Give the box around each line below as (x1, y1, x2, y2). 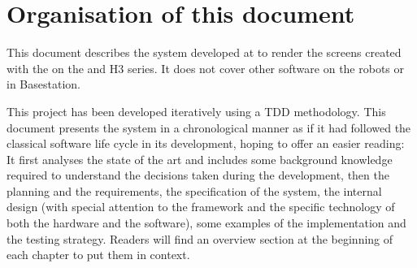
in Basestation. (7, 76, 80, 93)
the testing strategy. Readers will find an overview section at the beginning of (7, 230, 393, 247)
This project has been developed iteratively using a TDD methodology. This (7, 102, 386, 119)
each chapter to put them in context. (7, 246, 190, 263)
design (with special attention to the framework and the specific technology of (7, 198, 395, 215)
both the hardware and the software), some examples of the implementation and (7, 214, 406, 231)
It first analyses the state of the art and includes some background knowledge (7, 150, 393, 167)
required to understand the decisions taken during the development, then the (7, 166, 389, 184)
